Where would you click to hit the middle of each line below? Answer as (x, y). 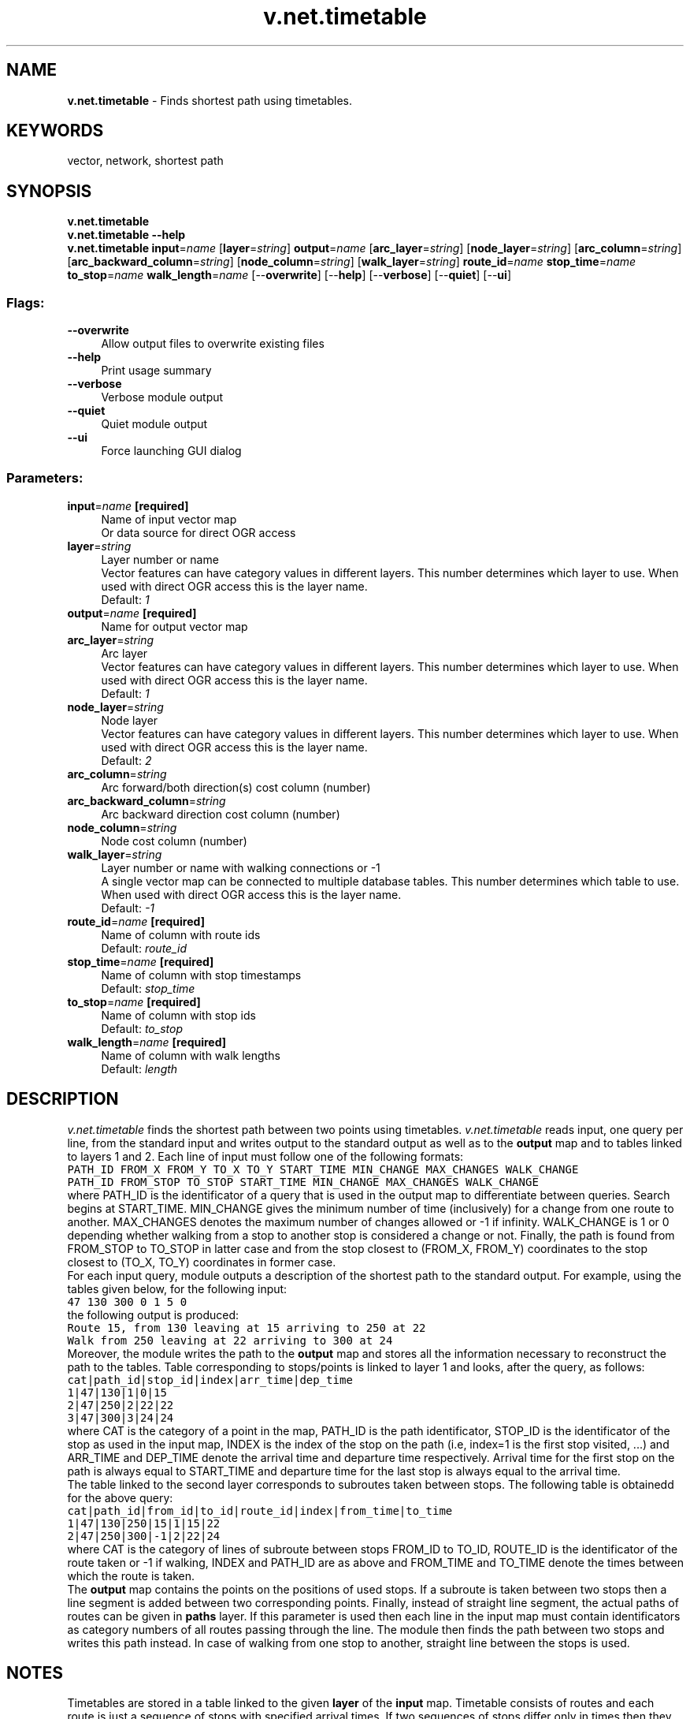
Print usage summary (156, 371)
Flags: (26, 302)
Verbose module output (162, 397)
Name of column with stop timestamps (201, 975)
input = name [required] (128, 505)
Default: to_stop (142, 1028)
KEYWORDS (55, 131)
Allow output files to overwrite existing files (213, 344)
